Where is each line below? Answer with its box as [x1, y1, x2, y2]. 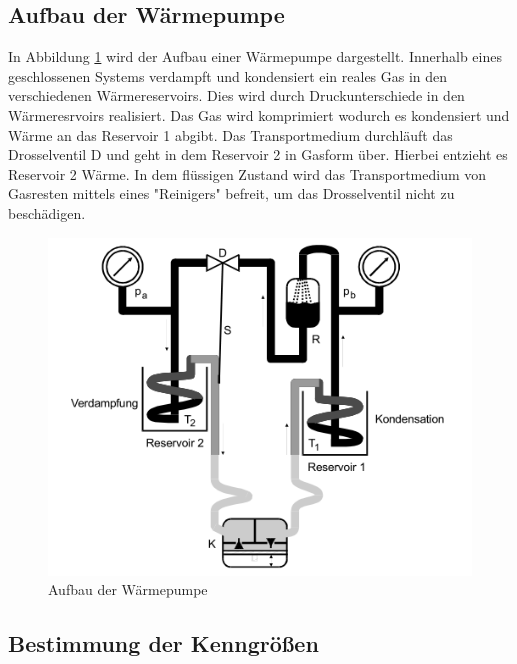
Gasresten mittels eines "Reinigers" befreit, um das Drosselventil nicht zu [8, 183, 455, 204]
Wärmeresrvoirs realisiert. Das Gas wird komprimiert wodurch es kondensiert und [8, 104, 510, 125]
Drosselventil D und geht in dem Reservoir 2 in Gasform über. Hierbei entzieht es [8, 144, 508, 165]
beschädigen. [8, 202, 86, 223]
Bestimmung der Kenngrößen [8, 628, 319, 659]
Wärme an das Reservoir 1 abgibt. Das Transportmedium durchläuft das [8, 124, 453, 145]
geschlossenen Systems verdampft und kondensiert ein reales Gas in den [8, 65, 448, 86]
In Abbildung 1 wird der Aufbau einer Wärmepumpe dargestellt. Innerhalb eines [8, 46, 502, 67]
